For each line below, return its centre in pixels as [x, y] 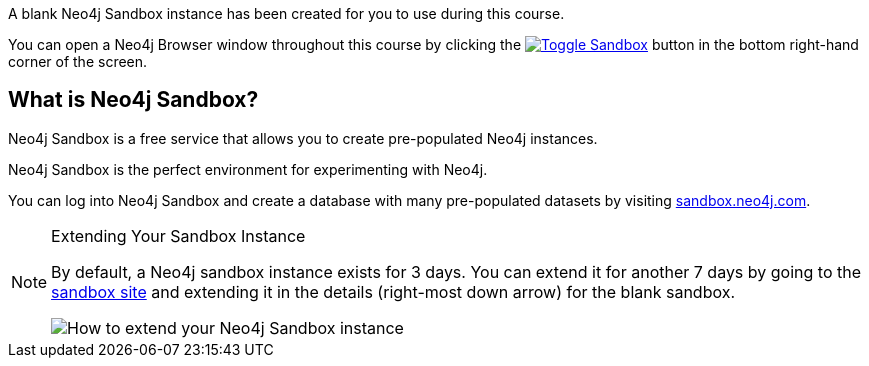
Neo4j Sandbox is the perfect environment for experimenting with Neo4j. [248, 169]
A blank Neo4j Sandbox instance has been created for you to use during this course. [286, 13]
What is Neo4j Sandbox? [133, 100]
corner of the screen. [78, 61]
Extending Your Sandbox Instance [178, 235]
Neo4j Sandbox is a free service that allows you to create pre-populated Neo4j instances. [303, 138]
